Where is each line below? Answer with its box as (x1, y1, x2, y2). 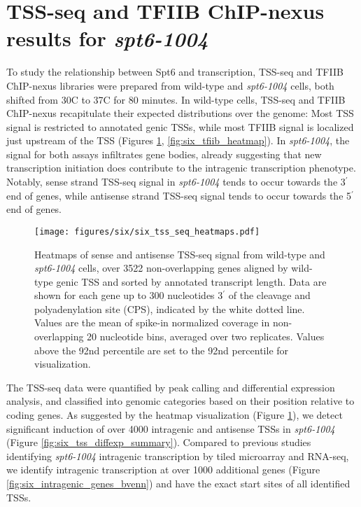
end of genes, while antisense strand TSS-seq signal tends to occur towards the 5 (6, 188, 352, 202)
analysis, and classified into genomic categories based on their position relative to (6, 394, 355, 408)
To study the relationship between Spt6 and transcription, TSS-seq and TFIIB (6, 64, 344, 79)
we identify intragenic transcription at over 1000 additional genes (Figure (6, 462, 320, 477)
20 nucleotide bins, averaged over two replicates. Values (87, 329, 325, 344)
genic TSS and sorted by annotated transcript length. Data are (56, 274, 327, 289)
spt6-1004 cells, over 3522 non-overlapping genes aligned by (34, 261, 288, 275)
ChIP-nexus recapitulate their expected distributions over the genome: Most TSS (6, 106, 354, 120)
